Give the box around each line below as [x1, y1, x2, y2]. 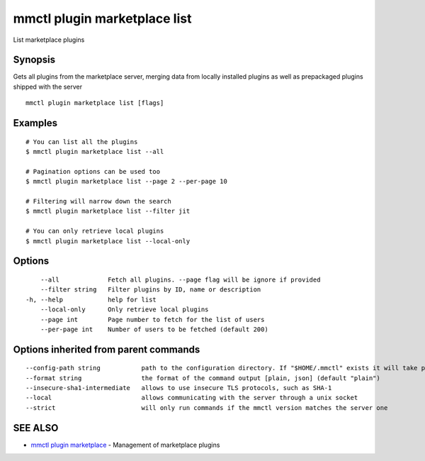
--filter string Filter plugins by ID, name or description [40, 286, 261, 294]
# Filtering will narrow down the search [25, 197, 171, 205]
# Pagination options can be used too [25, 167, 161, 175]
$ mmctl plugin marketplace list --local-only [25, 237, 191, 245]
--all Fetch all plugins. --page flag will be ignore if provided [40, 275, 321, 284]
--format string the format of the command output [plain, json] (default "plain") [25, 374, 380, 382]
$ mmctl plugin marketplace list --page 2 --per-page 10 [25, 177, 228, 186]
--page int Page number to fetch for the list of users [40, 316, 265, 323]
